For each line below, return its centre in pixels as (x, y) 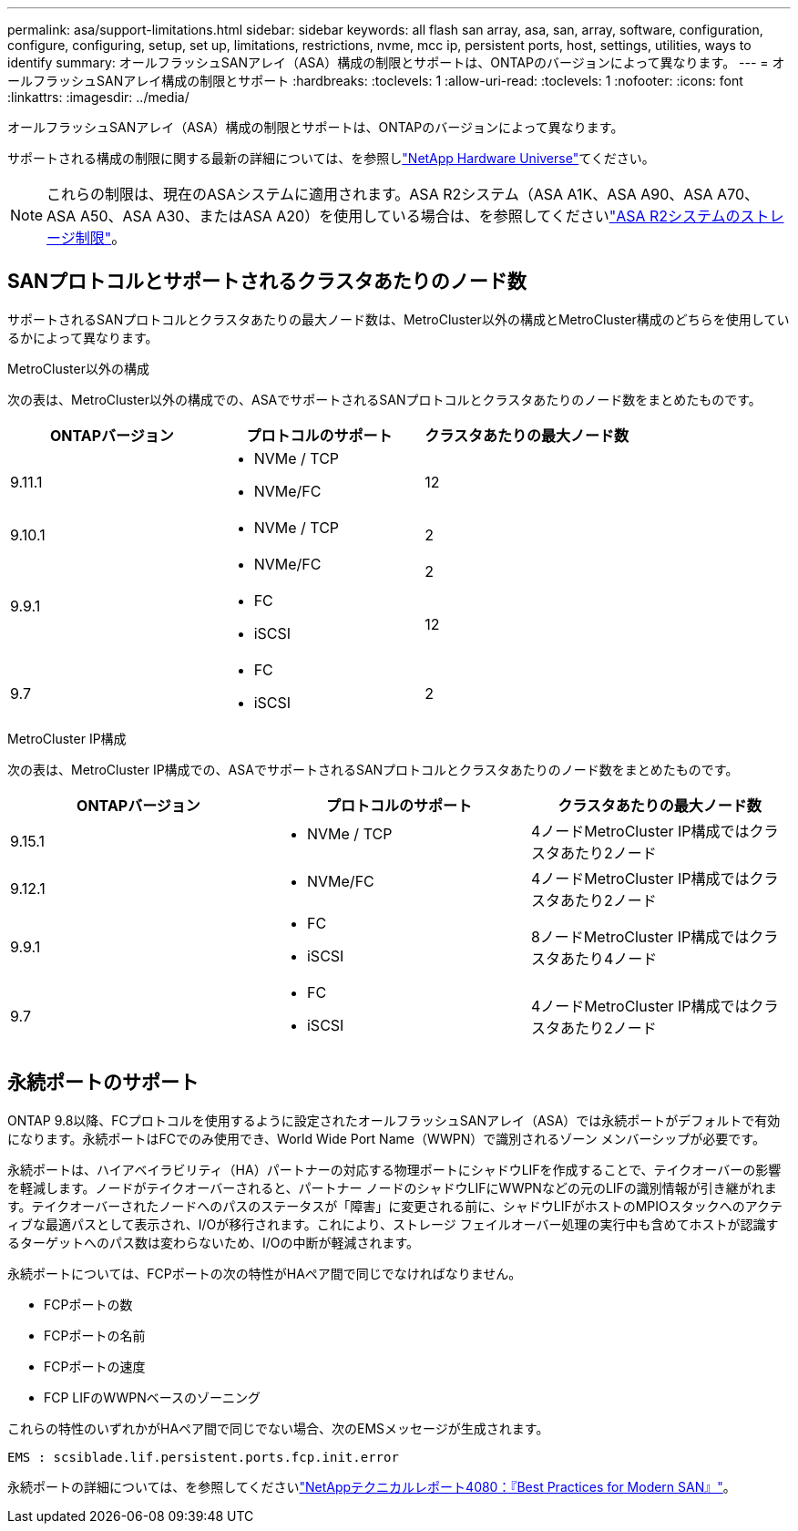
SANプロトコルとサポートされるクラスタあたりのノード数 (267, 282)
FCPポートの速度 (95, 1366)
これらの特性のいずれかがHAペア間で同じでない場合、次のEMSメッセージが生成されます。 (278, 1428)
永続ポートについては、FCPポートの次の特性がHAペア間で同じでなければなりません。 (265, 1273)
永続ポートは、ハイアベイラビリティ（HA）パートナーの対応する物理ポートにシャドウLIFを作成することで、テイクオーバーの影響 (394, 1169)
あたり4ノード (609, 958)
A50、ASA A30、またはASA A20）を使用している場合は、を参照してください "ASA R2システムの (410, 216)
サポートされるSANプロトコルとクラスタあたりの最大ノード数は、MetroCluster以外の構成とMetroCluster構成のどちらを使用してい (399, 319)
